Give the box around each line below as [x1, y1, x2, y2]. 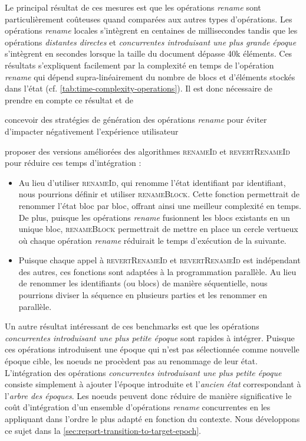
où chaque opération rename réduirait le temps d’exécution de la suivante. [18, 234, 287, 246]
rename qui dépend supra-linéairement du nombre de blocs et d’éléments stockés [5, 70, 295, 83]
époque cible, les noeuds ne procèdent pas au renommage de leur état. [5, 355, 258, 367]
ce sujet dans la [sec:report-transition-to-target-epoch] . [5, 424, 201, 436]
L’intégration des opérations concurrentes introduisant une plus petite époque [5, 366, 282, 378]
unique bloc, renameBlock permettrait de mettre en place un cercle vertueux [18, 223, 298, 235]
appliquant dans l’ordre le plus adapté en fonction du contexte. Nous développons [5, 413, 300, 424]
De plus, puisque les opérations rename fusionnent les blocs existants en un [18, 211, 290, 223]
